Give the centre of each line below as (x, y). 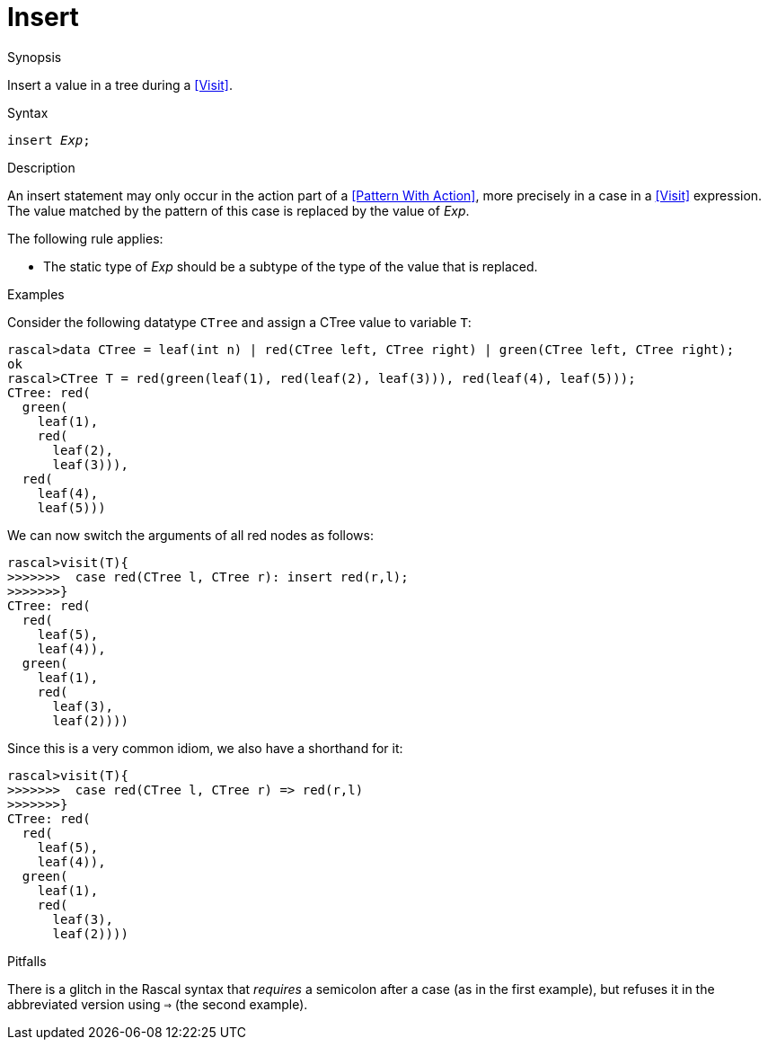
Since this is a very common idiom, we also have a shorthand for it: (205, 748)
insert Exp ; (49, 140)
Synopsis (35, 57)
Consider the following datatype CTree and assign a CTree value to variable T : (239, 322)
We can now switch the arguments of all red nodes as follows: (190, 535)
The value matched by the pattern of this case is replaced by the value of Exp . (238, 210)
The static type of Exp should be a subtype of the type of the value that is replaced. (291, 266)
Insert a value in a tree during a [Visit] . (120, 84)
